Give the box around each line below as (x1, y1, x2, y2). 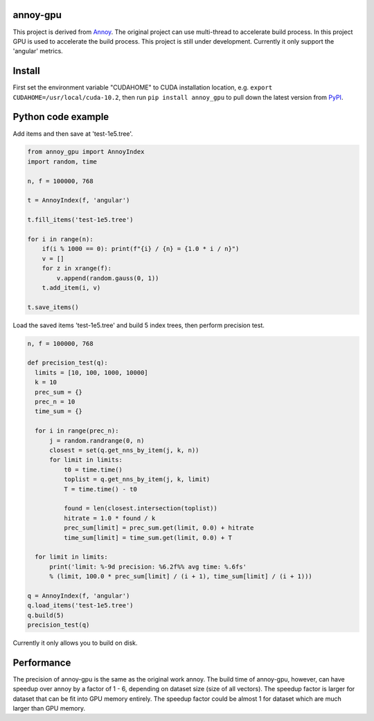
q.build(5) (27, 611, 64, 619)
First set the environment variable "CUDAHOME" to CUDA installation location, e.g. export (12, 83, 273, 92)
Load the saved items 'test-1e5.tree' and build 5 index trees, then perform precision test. (12, 321, 265, 329)
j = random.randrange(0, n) (49, 437, 145, 444)
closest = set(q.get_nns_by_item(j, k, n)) (49, 446, 199, 454)
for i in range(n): (27, 236, 93, 243)
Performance (12, 657, 71, 668)
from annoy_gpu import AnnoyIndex (27, 148, 145, 156)
